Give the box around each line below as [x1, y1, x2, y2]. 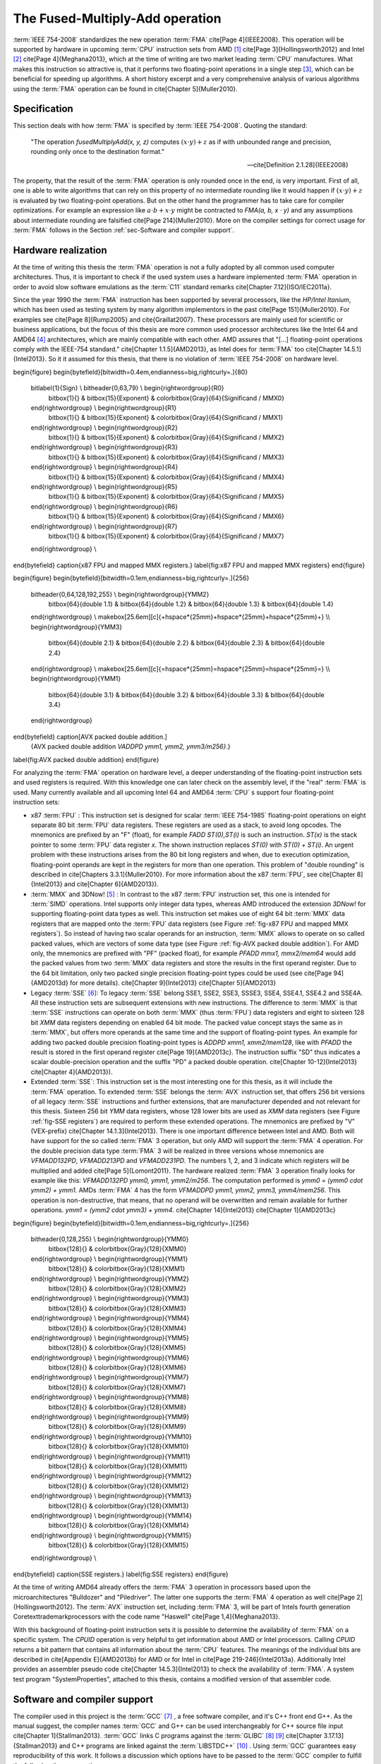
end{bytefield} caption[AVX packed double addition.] [13, 732, 167, 741]
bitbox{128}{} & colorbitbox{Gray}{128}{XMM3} [48, 1304, 187, 1312]
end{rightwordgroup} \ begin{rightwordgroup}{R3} [30, 443, 179, 452]
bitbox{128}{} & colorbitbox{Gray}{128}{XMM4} [48, 1324, 187, 1332]
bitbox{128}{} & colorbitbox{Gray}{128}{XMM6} [48, 1363, 187, 1372]
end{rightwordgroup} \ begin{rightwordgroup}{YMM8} [30, 1393, 190, 1401]
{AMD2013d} [30, 979, 68, 987]
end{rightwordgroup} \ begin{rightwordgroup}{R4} [30, 463, 179, 471]
